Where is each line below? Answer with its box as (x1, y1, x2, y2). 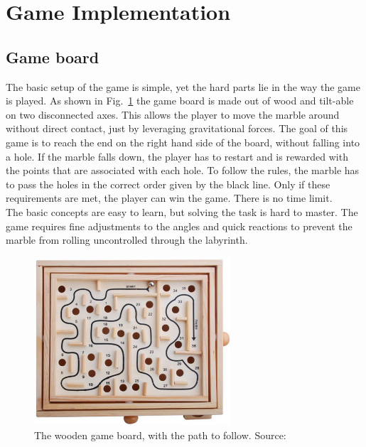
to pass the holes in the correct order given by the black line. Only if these (6, 176, 330, 191)
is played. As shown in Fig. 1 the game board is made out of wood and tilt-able (6, 93, 354, 108)
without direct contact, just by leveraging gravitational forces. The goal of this (6, 121, 348, 136)
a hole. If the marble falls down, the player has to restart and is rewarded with (6, 149, 348, 163)
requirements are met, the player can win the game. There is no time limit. (6, 190, 333, 205)
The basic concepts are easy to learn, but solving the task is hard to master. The (6, 204, 358, 219)
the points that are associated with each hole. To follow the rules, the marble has (6, 163, 360, 178)
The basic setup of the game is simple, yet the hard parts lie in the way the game (6, 79, 360, 94)
